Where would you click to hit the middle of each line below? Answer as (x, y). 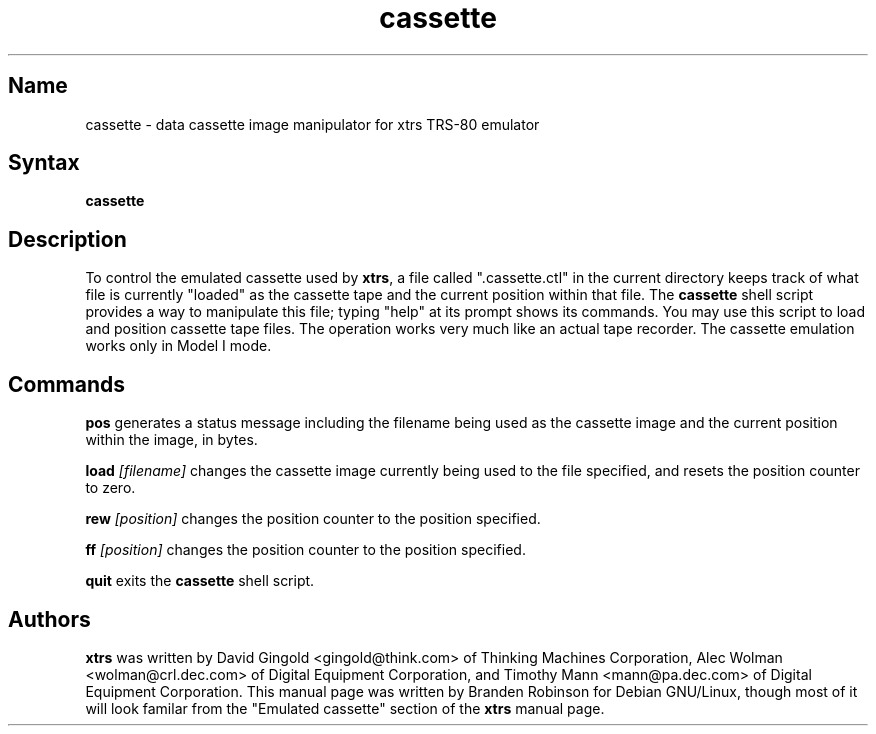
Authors (49, 619)
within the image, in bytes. (171, 440)
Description (67, 239)
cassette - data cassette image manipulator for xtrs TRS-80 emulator (312, 124)
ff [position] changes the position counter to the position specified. (305, 550)
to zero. (110, 488)
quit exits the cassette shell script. (200, 581)
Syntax (44, 163)
